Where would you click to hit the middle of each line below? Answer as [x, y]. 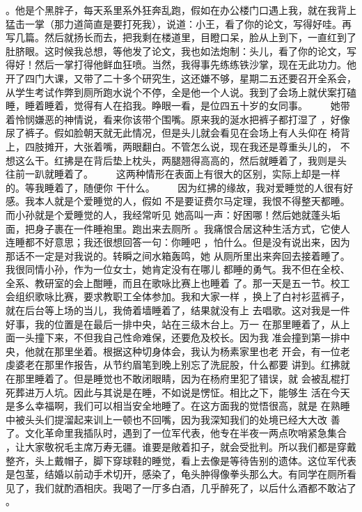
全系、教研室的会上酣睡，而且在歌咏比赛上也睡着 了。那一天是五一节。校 [173, 282]
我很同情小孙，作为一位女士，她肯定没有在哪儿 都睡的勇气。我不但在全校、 [178, 269]
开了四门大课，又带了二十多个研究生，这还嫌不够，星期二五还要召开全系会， [181, 78]
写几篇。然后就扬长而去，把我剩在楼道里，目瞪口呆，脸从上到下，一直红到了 [181, 37]
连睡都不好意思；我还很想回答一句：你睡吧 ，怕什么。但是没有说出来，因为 [178, 242]
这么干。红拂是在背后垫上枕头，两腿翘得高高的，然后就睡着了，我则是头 [181, 160]
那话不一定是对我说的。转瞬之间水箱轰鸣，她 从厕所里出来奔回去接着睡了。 [178, 255]
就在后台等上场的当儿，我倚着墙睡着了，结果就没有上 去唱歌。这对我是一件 [178, 310]
